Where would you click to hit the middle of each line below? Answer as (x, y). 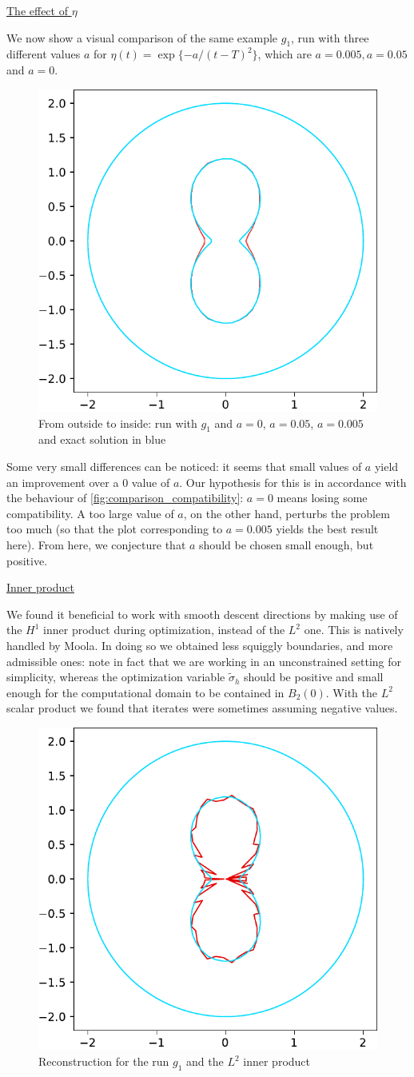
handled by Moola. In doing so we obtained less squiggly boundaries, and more (200, 645)
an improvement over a (63, 482)
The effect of (37, 10)
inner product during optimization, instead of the (164, 630)
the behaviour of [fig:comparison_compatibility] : (125, 498)
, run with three (330, 37)
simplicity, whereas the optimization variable (116, 677)
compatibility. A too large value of (90, 513)
